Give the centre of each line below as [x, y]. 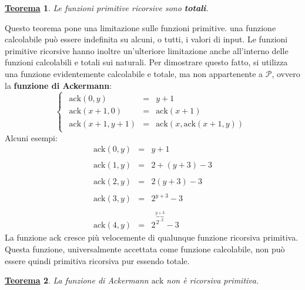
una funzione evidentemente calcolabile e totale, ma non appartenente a [134, 73]
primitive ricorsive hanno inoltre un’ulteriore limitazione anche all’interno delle [147, 50]
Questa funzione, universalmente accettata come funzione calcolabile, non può [145, 249]
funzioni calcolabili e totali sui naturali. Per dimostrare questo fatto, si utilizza [146, 62]
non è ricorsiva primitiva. [213, 280]
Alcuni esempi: [31, 137]
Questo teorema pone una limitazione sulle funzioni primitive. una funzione [140, 27]
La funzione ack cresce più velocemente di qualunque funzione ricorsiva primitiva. [152, 237]
